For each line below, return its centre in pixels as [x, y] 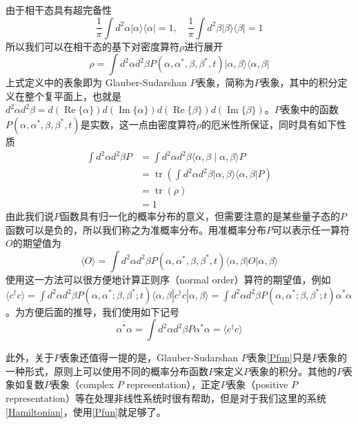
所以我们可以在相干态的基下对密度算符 [92, 46]
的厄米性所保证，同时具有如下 [269, 124]
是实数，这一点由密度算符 [138, 124]
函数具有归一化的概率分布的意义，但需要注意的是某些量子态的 [200, 216]
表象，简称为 [225, 82]
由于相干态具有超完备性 [59, 10]
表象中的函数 [309, 109]
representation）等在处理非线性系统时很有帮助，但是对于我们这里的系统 [166, 397]
